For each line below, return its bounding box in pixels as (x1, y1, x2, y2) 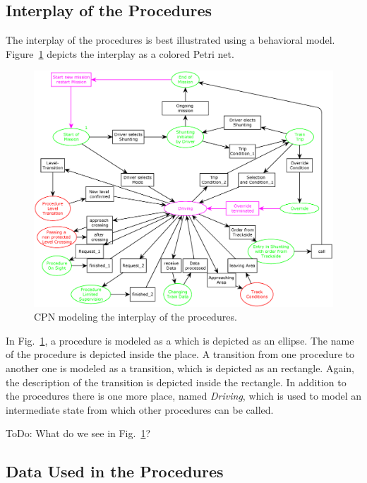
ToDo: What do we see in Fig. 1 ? (6, 426, 151, 441)
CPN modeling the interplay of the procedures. (34, 309, 237, 324)
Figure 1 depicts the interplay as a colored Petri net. (6, 46, 234, 61)
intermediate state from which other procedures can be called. (6, 402, 274, 417)
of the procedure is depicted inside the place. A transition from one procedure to (6, 347, 354, 362)
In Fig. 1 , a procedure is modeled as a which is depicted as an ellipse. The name (6, 333, 354, 347)
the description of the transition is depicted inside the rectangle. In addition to (6, 374, 347, 389)
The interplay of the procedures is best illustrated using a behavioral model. (6, 32, 335, 47)
